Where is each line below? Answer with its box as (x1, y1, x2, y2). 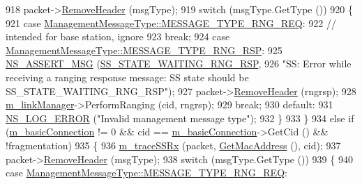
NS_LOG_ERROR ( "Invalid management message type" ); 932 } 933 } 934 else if (6, 110, 354, 125)
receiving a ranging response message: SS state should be (6, 69, 249, 84)
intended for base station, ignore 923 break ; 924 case (6, 29, 230, 44)
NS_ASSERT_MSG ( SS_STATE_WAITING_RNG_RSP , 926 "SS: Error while (6, 56, 352, 71)
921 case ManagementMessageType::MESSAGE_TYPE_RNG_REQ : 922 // (6, 15, 336, 30)
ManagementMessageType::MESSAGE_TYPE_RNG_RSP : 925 (6, 42, 282, 57)
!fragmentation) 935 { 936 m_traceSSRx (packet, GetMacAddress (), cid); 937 (6, 137, 341, 152)
